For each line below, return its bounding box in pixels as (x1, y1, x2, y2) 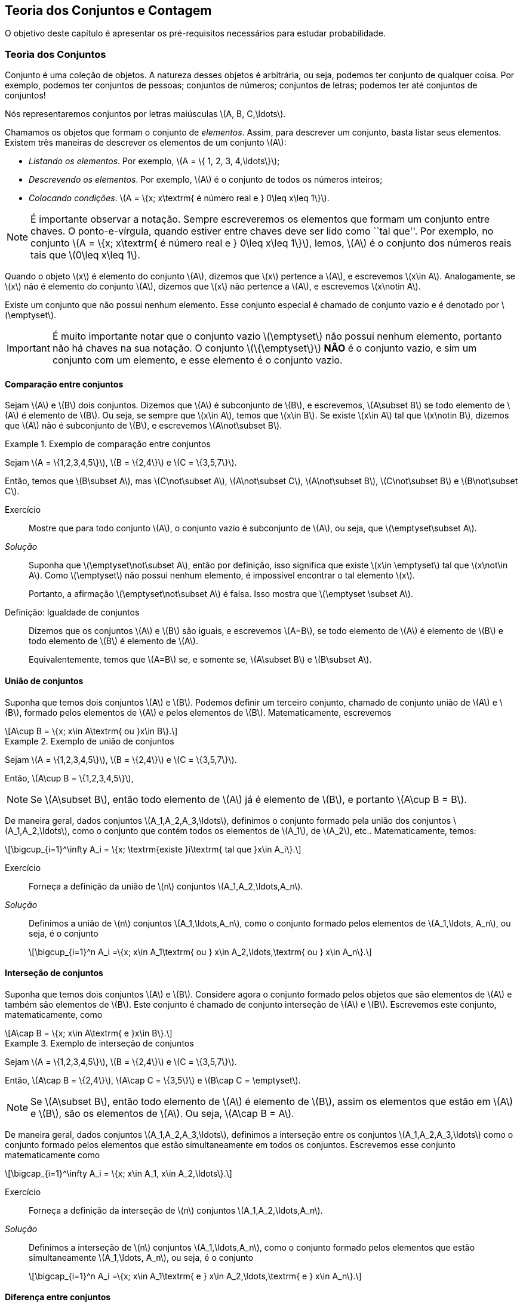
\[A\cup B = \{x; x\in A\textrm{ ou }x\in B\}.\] (5, 725, 178, 736)
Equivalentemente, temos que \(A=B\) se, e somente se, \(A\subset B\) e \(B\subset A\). (29, 654, 372, 665)
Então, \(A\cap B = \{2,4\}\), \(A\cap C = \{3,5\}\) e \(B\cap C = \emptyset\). (5, 1075, 301, 1085)
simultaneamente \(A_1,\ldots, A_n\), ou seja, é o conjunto (29, 1252, 254, 1263)
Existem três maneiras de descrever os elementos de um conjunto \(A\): (5, 137, 287, 148)
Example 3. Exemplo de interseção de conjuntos (5, 1038, 194, 1048)
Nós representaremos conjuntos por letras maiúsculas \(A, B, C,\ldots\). (5, 109, 286, 119)
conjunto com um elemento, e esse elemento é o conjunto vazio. (52, 354, 343, 367)
